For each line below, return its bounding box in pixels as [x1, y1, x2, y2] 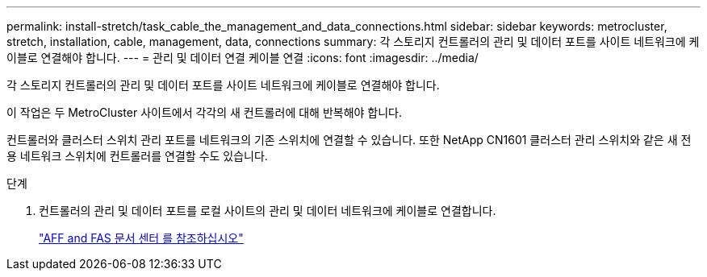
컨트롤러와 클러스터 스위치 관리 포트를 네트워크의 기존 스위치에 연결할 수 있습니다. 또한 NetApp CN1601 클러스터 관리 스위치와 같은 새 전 [6, 133, 692, 147]
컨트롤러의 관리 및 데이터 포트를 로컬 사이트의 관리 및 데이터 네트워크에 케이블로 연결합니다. [39, 204, 496, 217]
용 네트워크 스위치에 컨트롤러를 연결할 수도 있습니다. [6, 149, 268, 163]
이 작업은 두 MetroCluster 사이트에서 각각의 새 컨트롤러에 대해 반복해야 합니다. [6, 105, 403, 119]
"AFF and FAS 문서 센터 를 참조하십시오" [39, 231, 244, 245]
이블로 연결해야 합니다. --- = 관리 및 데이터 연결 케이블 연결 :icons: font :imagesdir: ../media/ [6, 51, 479, 64]
